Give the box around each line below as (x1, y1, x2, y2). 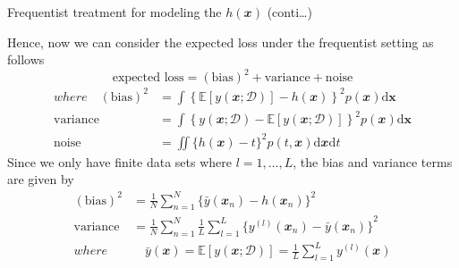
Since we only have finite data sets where (7, 152, 232, 171)
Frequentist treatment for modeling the (7, 3, 222, 21)
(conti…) (267, 3, 312, 21)
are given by (7, 170, 74, 188)
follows (7, 50, 45, 69)
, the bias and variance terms (293, 152, 453, 171)
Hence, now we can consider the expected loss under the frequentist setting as (7, 32, 434, 51)
